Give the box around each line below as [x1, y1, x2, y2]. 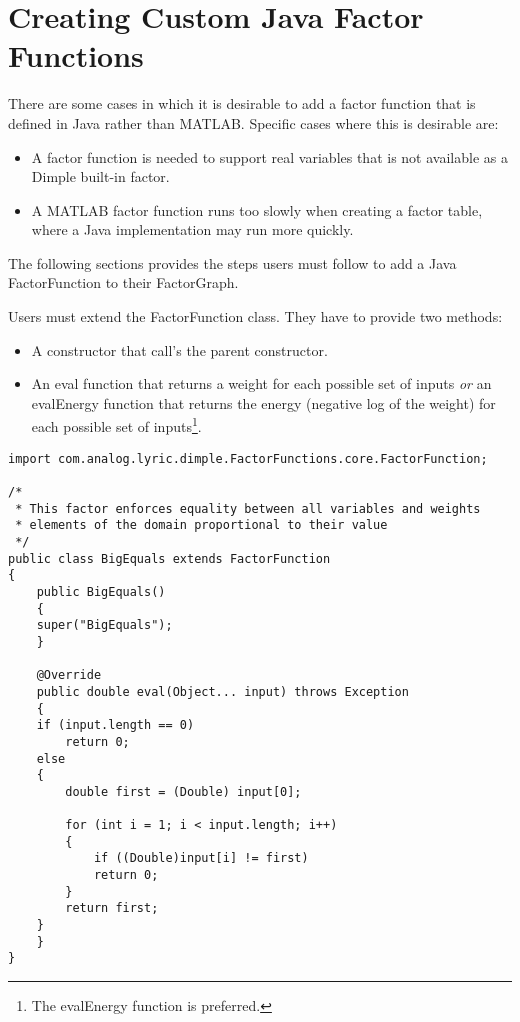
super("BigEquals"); [36, 618, 173, 633]
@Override [36, 668, 102, 683]
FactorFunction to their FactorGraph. [8, 272, 239, 293]
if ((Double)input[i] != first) [93, 851, 309, 866]
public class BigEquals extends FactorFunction [8, 551, 331, 566]
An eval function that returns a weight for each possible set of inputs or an [31, 373, 492, 394]
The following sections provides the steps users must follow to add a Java [8, 252, 457, 273]
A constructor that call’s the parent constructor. [31, 339, 328, 360]
